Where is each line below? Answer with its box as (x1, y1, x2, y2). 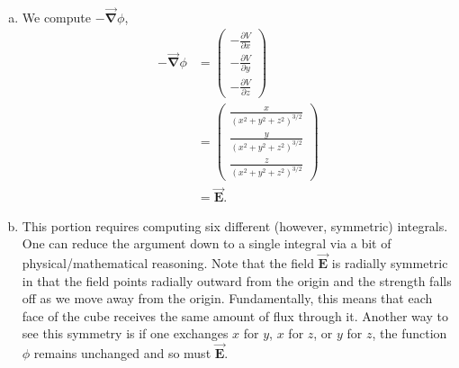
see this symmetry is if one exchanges (22, 324, 229, 343)
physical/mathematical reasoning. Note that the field (22, 253, 314, 272)
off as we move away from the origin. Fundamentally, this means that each (22, 289, 433, 308)
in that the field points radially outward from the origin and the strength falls (22, 271, 452, 290)
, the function (372, 324, 447, 343)
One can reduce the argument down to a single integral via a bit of (22, 234, 391, 253)
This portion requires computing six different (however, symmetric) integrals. (22, 216, 448, 235)
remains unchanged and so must (33, 344, 211, 363)
